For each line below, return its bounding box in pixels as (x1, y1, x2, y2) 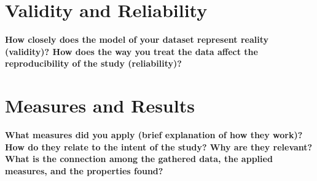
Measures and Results (5, 93, 195, 118)
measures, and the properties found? (5, 164, 163, 177)
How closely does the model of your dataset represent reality (5, 33, 268, 46)
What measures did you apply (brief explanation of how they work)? (5, 128, 303, 141)
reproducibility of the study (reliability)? (5, 57, 182, 70)
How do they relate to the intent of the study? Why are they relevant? (5, 140, 313, 153)
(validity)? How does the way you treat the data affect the (5, 45, 258, 57)
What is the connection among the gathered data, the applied (5, 152, 273, 165)
